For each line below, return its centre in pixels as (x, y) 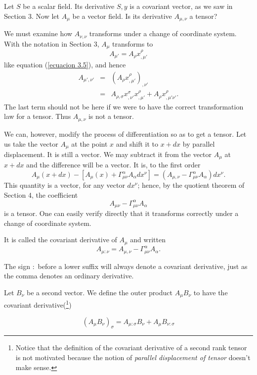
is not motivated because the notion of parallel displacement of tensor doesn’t (133, 357)
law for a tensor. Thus (38, 116)
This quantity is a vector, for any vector (64, 185)
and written (148, 240)
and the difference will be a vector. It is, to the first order (113, 165)
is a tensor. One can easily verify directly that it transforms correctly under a (121, 213)
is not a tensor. (111, 116)
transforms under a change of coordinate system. (163, 33)
